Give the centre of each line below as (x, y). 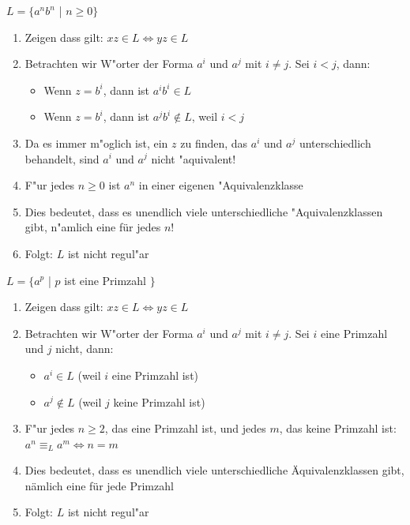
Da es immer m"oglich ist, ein (96, 142)
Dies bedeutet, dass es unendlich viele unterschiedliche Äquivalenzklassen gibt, (214, 470)
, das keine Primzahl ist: (338, 428)
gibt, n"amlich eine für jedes (93, 227)
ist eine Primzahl (105, 280)
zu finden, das (214, 142)
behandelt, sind (62, 158)
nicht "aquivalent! (194, 158)
